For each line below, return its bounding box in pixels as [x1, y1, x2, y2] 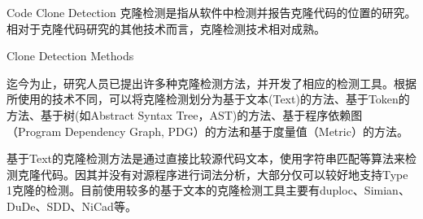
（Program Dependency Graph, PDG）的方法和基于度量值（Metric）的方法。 [7, 122, 408, 139]
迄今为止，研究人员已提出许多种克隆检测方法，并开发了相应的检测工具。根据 [7, 74, 416, 91]
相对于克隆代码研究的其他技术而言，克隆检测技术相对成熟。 [7, 20, 325, 37]
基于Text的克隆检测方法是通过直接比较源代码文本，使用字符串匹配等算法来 [7, 150, 405, 167]
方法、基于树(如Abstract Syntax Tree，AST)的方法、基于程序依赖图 [7, 106, 363, 123]
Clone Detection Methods [7, 47, 134, 64]
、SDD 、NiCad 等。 [35, 197, 137, 214]
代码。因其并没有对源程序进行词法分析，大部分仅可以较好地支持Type [40, 165, 408, 182]
